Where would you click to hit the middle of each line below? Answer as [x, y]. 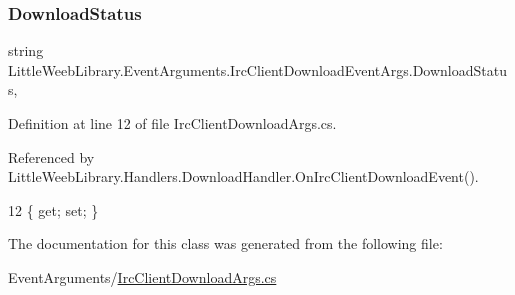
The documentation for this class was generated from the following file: [225, 243]
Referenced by [51, 156]
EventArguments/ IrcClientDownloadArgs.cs [142, 276]
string [26, 50]
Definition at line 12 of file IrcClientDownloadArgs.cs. [172, 123]
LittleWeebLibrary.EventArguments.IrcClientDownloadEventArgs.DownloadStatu [257, 69]
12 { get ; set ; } [53, 209]
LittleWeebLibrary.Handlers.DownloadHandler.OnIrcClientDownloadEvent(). [243, 176]
